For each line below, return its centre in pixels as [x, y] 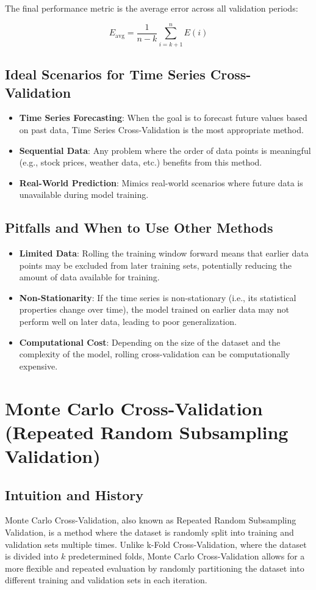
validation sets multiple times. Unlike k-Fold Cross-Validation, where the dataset [156, 544]
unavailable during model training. [84, 195]
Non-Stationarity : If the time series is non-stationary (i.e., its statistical [158, 297]
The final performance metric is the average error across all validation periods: [152, 8]
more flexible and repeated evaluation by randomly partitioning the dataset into [155, 568]
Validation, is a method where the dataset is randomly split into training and [149, 532]
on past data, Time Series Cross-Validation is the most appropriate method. [161, 129]
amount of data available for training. [89, 277]
